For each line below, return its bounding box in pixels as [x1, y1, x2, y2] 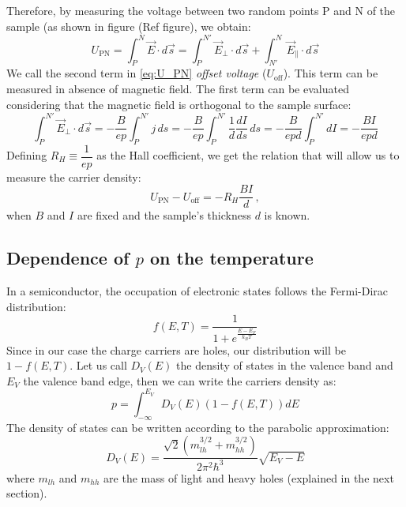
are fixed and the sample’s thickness [77, 207, 251, 223]
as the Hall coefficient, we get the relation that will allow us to [96, 147, 400, 163]
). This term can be [283, 65, 378, 81]
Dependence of [6, 246, 130, 270]
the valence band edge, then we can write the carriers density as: [23, 372, 336, 389]
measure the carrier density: [6, 168, 141, 185]
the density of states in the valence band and [176, 357, 393, 374]
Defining [6, 147, 47, 163]
